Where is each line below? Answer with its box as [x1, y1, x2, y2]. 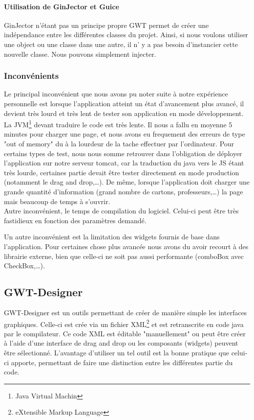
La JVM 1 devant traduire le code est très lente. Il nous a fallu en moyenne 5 [4, 118, 233, 129]
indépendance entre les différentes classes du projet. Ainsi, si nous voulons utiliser [4, 29, 248, 40]
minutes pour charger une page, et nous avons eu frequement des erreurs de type [4, 129, 245, 139]
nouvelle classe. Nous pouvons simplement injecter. [4, 48, 156, 59]
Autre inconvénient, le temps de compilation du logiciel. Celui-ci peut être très [4, 206, 239, 216]
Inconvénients [4, 70, 59, 82]
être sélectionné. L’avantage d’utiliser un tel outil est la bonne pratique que [4, 347, 229, 357]
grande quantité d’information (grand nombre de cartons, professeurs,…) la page [4, 186, 243, 196]
